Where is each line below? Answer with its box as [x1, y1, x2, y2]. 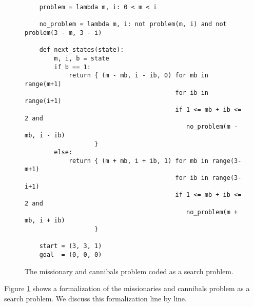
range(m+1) [25, 80, 62, 88]
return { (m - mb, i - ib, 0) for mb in [68, 72, 208, 79]
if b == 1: [54, 63, 91, 71]
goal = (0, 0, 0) [39, 251, 102, 259]
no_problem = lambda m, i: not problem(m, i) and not [39, 21, 227, 28]
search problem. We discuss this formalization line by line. [4, 293, 187, 303]
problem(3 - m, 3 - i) [25, 29, 102, 36]
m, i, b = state [54, 54, 109, 62]
